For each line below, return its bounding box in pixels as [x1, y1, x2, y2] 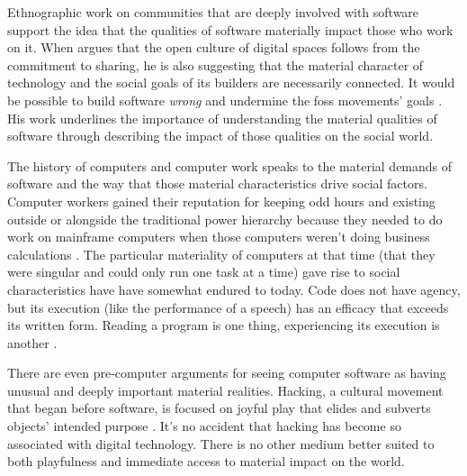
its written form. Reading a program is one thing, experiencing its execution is [7, 316, 440, 334]
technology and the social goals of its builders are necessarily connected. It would [7, 73, 455, 92]
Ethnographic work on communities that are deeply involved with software [7, 3, 419, 21]
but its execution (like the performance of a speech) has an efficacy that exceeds [7, 297, 449, 316]
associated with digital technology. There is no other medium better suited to [7, 434, 435, 453]
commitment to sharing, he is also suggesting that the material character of [7, 55, 424, 74]
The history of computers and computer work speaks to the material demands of [7, 156, 453, 175]
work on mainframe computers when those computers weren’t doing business [7, 227, 430, 246]
